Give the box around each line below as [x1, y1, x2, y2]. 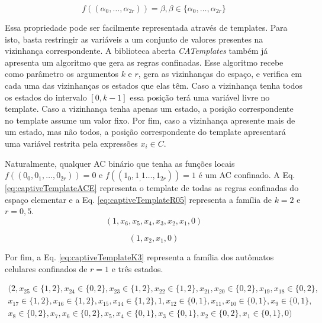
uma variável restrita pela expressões [5, 137, 138, 149]
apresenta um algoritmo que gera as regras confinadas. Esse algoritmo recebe [5, 56, 284, 68]
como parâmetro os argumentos [5, 67, 118, 80]
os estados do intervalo [5, 91, 87, 103]
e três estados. [111, 262, 163, 274]
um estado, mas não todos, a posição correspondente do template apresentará [5, 125, 286, 138]
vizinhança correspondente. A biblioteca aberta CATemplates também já [5, 44, 268, 57]
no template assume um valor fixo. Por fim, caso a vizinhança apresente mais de [5, 114, 295, 126]
